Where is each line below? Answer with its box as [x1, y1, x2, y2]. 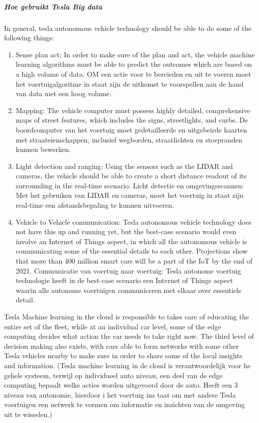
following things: [4, 32, 54, 43]
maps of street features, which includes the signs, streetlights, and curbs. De [15, 115, 248, 125]
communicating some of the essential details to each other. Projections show [15, 246, 248, 256]
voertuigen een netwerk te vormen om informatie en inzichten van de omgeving [4, 399, 245, 410]
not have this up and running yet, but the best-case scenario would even [15, 226, 237, 237]
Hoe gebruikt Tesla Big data [4, 1, 103, 11]
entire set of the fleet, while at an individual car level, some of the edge [4, 321, 221, 331]
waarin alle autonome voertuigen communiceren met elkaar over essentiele [15, 284, 242, 295]
